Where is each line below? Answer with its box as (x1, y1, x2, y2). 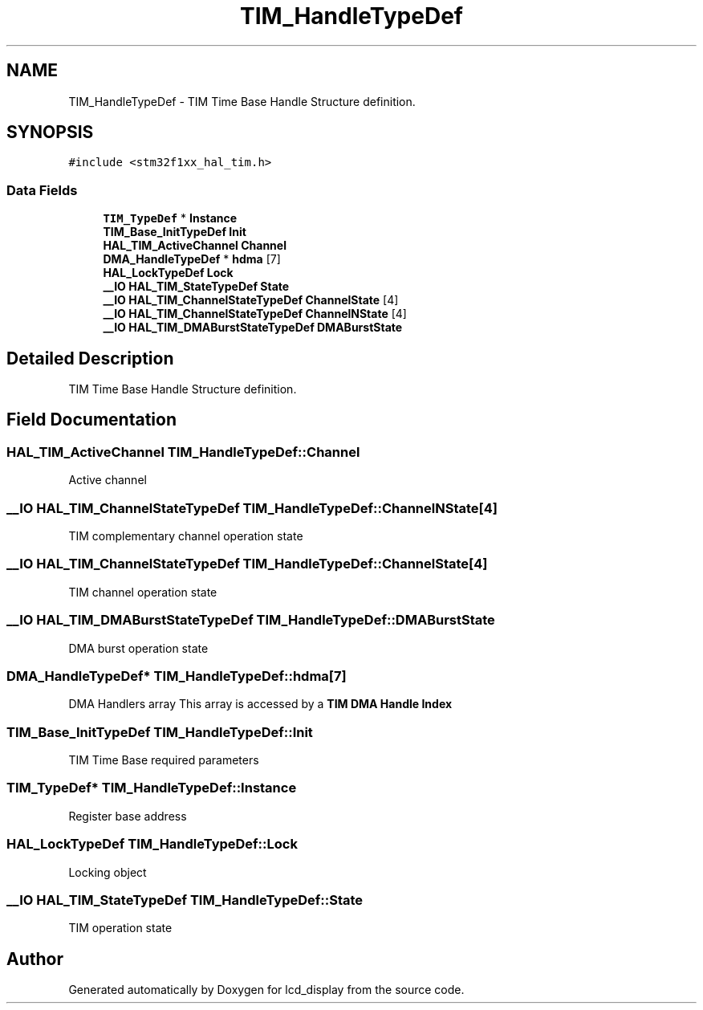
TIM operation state (68, 921, 173, 935)
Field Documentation (6, 409, 177, 430)
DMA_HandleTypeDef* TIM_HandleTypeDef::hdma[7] (6, 667, 347, 684)
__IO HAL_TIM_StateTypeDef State (103, 279, 290, 294)
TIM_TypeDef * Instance (103, 211, 238, 226)
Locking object (68, 865, 147, 879)
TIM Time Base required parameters (68, 753, 259, 767)
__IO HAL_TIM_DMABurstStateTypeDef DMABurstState (103, 320, 403, 335)
